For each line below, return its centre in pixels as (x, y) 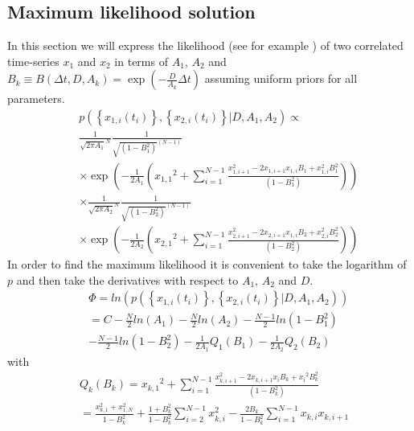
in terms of (141, 61)
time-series (33, 61)
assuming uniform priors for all (281, 78)
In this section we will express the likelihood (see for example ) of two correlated (205, 45)
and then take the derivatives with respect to (127, 279)
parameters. (36, 99)
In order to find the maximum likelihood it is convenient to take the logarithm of (207, 264)
